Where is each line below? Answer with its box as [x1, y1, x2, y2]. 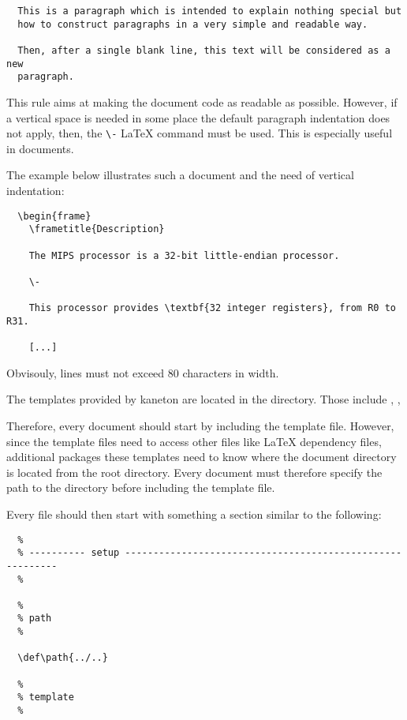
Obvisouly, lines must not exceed [6, 364, 165, 381]
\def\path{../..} [17, 652, 108, 664]
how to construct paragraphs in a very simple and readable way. [17, 18, 368, 30]
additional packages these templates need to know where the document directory [6, 448, 397, 465]
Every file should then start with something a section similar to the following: [6, 505, 382, 522]
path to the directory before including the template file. [6, 479, 275, 496]
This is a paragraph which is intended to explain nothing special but [17, 6, 402, 17]
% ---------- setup [17, 547, 120, 559]
